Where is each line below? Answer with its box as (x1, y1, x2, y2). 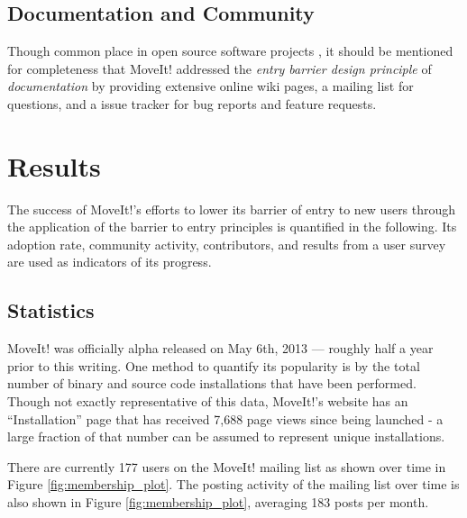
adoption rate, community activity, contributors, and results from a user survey (7, 234, 446, 253)
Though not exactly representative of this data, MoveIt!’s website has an (7, 392, 408, 411)
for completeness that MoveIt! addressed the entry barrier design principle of (7, 59, 432, 77)
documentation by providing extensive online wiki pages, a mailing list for (7, 77, 414, 95)
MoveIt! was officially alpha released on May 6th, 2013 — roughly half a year (7, 339, 434, 358)
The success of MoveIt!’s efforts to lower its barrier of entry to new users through (7, 199, 456, 218)
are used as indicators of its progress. (7, 252, 212, 271)
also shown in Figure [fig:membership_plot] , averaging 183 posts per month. (7, 493, 429, 512)
